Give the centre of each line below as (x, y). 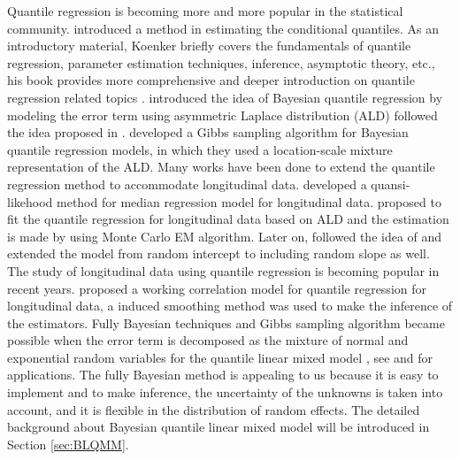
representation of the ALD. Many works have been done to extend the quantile (221, 167)
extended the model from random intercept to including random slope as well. (218, 253)
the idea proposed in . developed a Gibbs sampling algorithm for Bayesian (208, 132)
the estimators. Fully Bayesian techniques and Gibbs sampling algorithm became (226, 322)
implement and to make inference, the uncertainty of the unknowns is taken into (225, 392)
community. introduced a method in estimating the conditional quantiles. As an (223, 28)
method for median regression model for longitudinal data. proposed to (249, 201)
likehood (30, 201)
